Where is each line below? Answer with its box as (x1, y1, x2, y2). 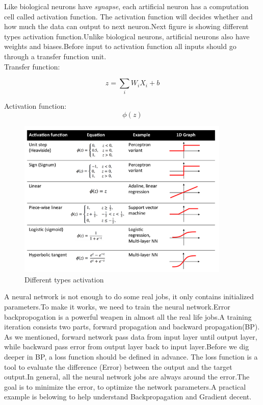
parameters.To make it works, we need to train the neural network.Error (4, 301, 230, 312)
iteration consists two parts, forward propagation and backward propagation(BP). (4, 321, 260, 332)
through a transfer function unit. (4, 51, 107, 61)
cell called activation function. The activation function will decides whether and (4, 11, 253, 21)
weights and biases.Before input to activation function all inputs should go (4, 41, 236, 52)
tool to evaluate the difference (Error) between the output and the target (4, 361, 232, 372)
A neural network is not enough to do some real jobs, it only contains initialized (4, 291, 254, 302)
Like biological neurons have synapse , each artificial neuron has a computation (4, 1, 249, 11)
